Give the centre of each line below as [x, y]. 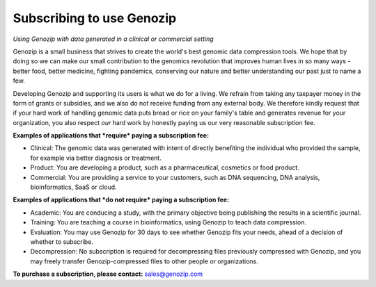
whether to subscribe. [62, 241]
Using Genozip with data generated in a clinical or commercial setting [113, 39]
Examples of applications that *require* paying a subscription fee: [111, 136]
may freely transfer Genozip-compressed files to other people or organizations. [144, 261]
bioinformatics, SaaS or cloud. [74, 187]
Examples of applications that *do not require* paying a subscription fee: [121, 200]
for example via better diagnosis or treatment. [96, 158]
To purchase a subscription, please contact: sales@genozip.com [108, 274]
